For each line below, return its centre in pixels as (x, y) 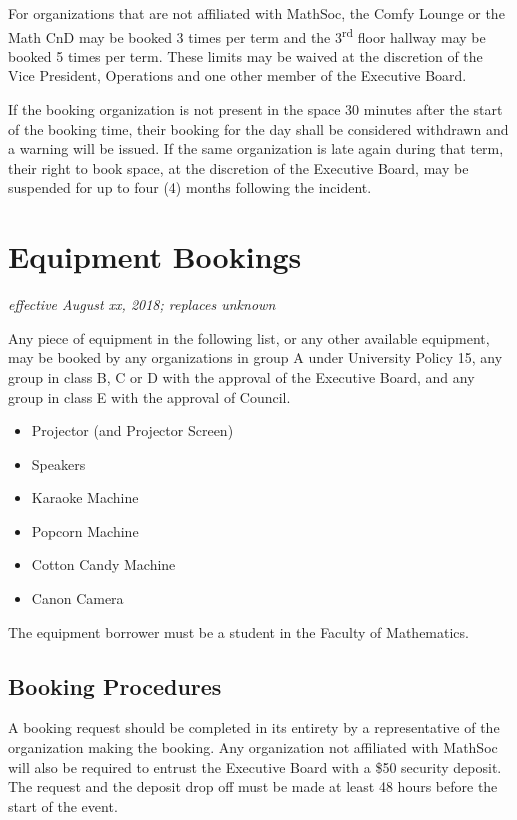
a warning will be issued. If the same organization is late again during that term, (256, 148)
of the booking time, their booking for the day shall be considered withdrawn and (258, 128)
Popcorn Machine (85, 530)
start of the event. (63, 805)
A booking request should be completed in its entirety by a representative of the (254, 727)
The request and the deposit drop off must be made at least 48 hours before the (253, 786)
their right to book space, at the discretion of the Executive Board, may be (238, 167)
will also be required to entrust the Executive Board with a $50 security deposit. (255, 766)
